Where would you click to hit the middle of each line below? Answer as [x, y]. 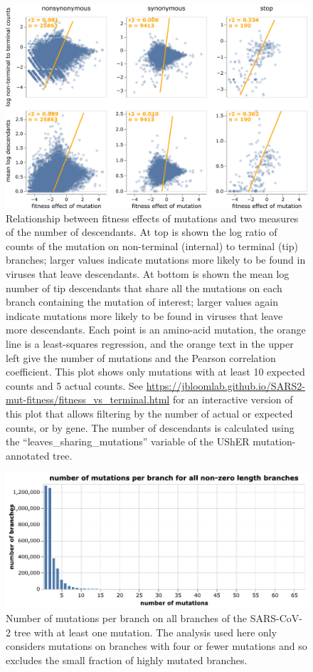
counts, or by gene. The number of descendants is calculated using [150, 427]
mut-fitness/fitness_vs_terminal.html [88, 399]
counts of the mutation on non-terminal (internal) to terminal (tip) [152, 245]
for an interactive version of [233, 399]
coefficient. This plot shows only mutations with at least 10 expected [155, 372]
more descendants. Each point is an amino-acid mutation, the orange [156, 330]
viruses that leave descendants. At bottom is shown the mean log [148, 274]
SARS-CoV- [276, 618]
